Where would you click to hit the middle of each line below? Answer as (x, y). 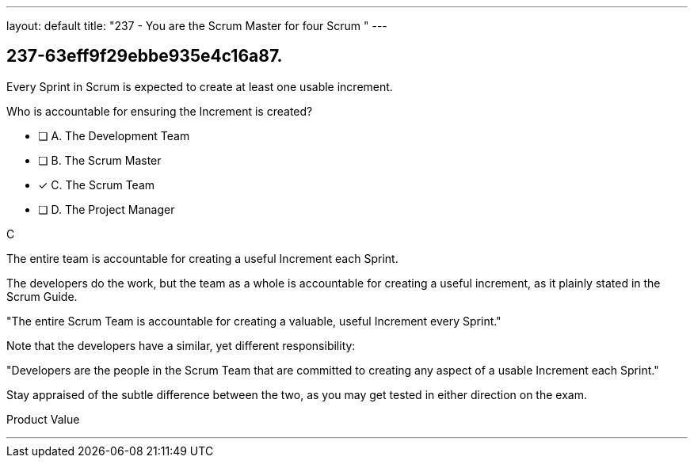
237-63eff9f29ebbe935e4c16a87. (145, 56)
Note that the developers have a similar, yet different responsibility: (181, 345)
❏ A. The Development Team (114, 135)
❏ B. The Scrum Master (100, 160)
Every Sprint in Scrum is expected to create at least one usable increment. (200, 86)
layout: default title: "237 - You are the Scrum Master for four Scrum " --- (197, 26)
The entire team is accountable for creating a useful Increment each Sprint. (202, 258)
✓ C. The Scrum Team (97, 184)
